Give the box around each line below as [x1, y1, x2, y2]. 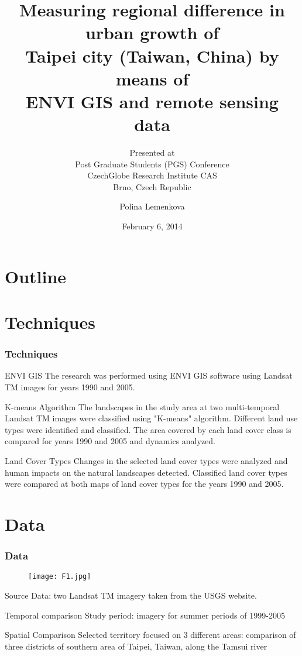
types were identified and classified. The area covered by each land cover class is [5, 423, 291, 435]
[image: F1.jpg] [28, 572, 91, 581]
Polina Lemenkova [119, 200, 185, 212]
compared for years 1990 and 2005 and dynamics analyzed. [5, 435, 215, 447]
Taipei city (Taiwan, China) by [25, 43, 279, 67]
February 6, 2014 [122, 220, 183, 232]
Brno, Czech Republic [113, 180, 191, 193]
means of [115, 66, 189, 90]
